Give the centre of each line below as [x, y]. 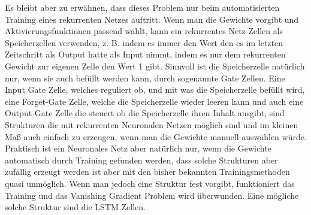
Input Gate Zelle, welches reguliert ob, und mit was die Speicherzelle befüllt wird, [155, 90]
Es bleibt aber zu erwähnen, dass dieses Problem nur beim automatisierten [142, 7]
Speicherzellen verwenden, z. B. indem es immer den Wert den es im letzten [144, 42]
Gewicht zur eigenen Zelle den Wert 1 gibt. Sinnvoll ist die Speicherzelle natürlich [155, 66]
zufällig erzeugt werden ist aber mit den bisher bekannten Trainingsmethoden [147, 172]
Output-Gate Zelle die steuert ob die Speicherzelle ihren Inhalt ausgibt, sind [145, 113]
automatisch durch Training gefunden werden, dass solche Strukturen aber [141, 160]
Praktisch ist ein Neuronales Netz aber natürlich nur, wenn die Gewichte [138, 148]
